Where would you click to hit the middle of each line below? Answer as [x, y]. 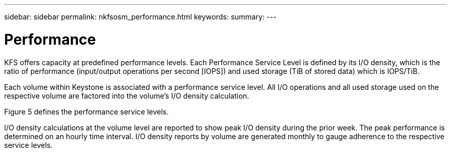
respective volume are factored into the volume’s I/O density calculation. [127, 96]
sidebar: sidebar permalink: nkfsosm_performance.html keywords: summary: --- [141, 17]
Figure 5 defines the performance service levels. [86, 111]
